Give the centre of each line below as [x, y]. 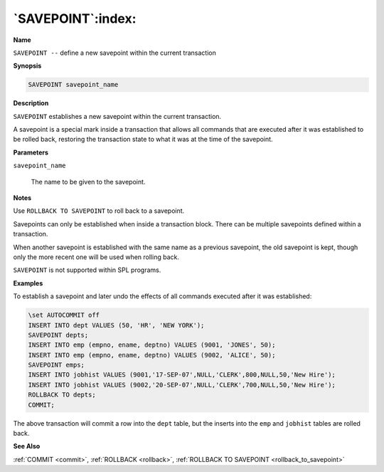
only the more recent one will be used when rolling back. [96, 257]
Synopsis [27, 66]
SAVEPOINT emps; [57, 365]
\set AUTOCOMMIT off [64, 315]
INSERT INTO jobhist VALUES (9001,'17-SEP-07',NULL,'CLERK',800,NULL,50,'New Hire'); [182, 375]
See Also [27, 446]
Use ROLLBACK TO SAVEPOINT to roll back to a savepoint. [99, 211]
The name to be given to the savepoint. [88, 182]
